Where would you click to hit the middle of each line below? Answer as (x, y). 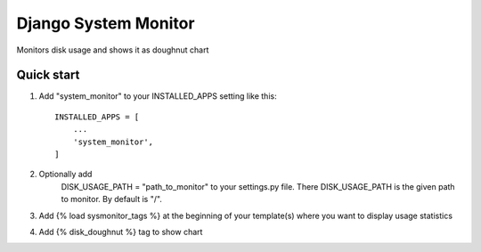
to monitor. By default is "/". (111, 199)
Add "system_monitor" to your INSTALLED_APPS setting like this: (158, 96)
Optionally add (65, 175)
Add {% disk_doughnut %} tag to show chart (121, 232)
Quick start (48, 75)
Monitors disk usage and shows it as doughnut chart (113, 50)
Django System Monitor (106, 23)
